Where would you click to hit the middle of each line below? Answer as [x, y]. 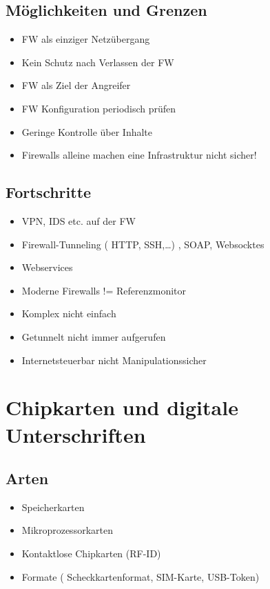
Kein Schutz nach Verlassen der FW [98, 62]
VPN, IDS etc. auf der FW [79, 220]
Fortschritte [49, 192]
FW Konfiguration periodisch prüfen [99, 108]
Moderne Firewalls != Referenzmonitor [104, 290]
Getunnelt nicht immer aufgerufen [94, 336]
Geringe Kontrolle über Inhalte [87, 131]
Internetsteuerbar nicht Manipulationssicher [114, 360]
